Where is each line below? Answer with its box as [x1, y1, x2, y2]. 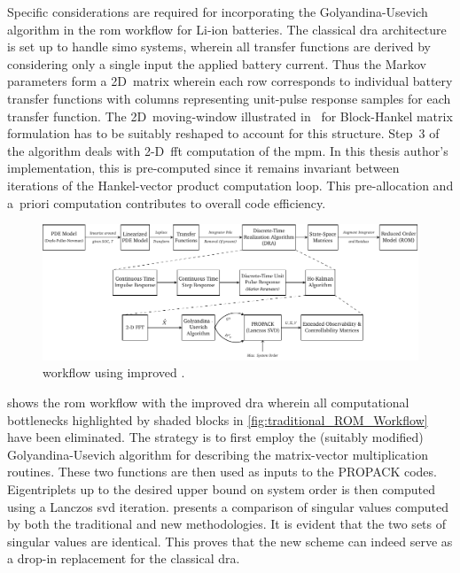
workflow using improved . [43, 363, 185, 382]
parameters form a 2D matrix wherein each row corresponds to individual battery [7, 72, 453, 90]
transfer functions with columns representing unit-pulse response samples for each [7, 89, 451, 107]
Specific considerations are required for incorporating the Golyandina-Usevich [7, 3, 428, 20]
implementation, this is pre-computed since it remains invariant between [7, 159, 400, 177]
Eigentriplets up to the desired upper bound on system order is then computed [7, 479, 436, 498]
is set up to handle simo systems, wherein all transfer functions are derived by [7, 37, 431, 56]
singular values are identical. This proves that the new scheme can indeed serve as [7, 531, 453, 550]
